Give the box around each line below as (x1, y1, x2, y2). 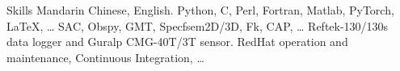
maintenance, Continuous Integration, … (6, 48, 204, 65)
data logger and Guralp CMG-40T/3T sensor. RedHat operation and (6, 33, 348, 50)
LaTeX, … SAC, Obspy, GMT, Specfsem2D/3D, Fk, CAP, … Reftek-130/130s (6, 17, 389, 34)
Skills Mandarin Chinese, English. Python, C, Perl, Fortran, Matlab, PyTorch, (6, 2, 394, 18)
